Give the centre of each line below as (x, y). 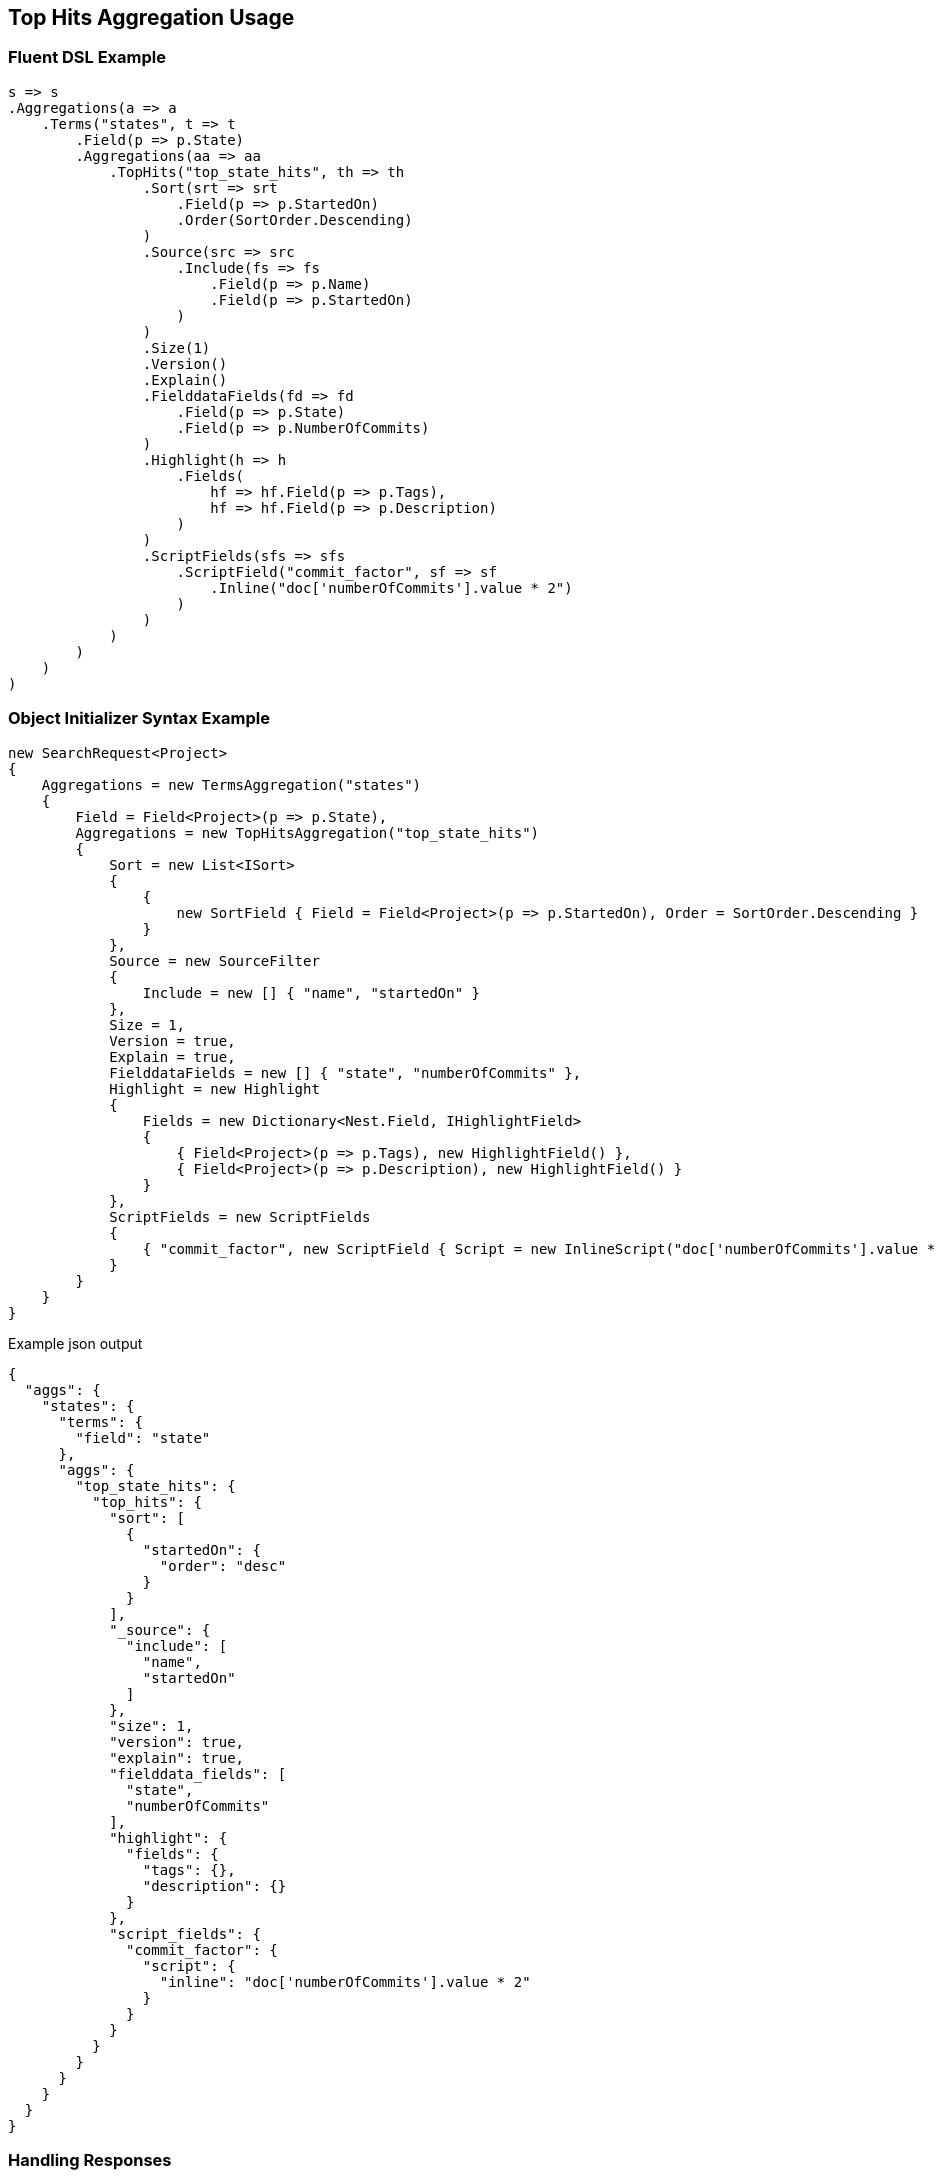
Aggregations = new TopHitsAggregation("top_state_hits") (307, 832)
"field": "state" (143, 1437)
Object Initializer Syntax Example (139, 718)
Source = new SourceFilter (214, 960)
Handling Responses (90, 2159)
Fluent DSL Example (87, 57)
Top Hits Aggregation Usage (151, 17)
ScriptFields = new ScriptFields (240, 1216)
